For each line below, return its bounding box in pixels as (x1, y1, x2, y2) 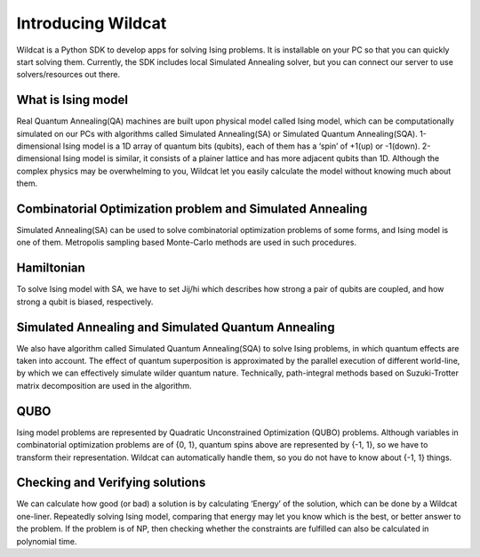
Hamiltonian (16, 261, 86, 276)
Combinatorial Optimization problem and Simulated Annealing (16, 201, 368, 216)
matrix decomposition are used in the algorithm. (16, 380, 192, 391)
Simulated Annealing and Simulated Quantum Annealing (16, 319, 335, 335)
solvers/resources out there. (16, 69, 120, 80)
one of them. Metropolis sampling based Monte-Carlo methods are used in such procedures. (16, 237, 357, 248)
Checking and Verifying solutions (16, 475, 206, 490)
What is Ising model (16, 93, 129, 108)
